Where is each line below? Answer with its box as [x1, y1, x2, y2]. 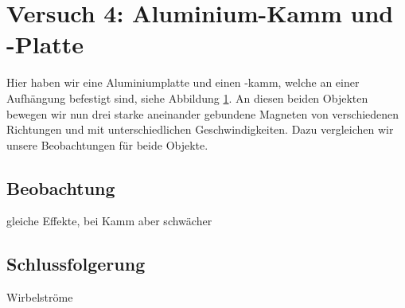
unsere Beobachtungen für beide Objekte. [6, 136, 208, 153]
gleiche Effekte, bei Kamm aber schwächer [6, 212, 212, 229]
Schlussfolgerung [6, 251, 146, 276]
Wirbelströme [6, 289, 73, 306]
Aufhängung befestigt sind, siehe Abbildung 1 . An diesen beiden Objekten [6, 89, 368, 106]
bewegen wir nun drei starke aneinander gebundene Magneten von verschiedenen [6, 105, 399, 122]
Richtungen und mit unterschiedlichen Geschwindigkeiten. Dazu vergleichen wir [6, 121, 394, 138]
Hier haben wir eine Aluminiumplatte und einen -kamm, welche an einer [6, 74, 360, 91]
